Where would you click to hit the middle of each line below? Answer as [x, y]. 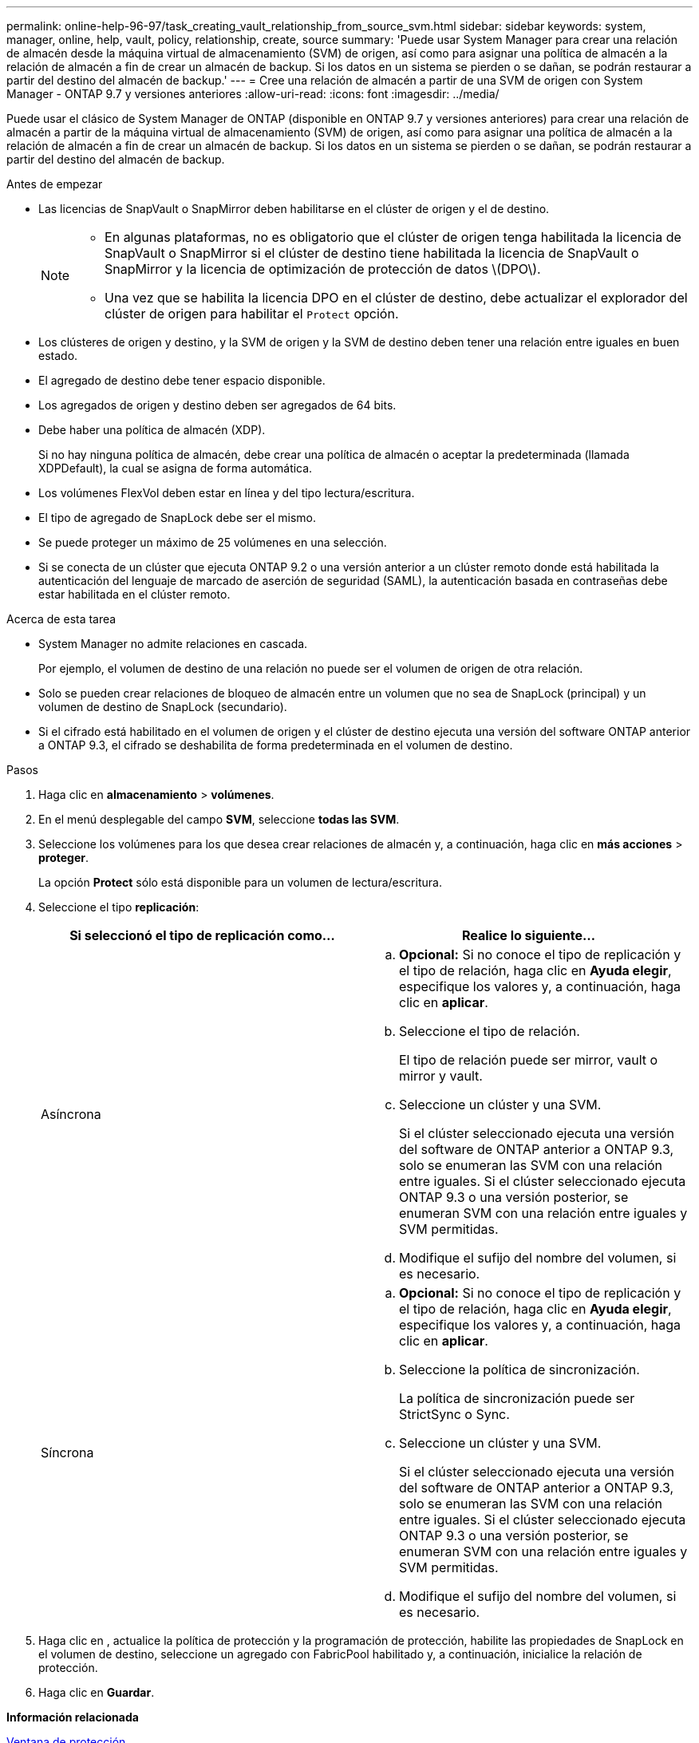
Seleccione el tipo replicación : [119, 907]
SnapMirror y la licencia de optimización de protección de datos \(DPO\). [323, 269]
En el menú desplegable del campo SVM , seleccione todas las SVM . [219, 819]
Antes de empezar [55, 184]
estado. [58, 356]
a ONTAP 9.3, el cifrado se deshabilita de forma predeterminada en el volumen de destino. [276, 745]
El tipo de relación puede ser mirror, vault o [529, 1060]
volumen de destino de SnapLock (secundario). [163, 707]
